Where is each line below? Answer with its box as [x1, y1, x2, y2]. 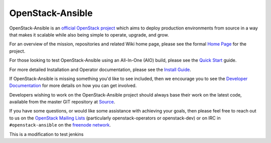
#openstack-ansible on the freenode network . [9, 122, 111, 128]
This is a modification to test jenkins [9, 131, 84, 137]
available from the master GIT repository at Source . [9, 99, 115, 105]
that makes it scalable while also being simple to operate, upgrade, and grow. [9, 31, 169, 37]
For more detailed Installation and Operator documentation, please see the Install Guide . [9, 66, 192, 72]
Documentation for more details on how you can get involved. [9, 82, 137, 88]
